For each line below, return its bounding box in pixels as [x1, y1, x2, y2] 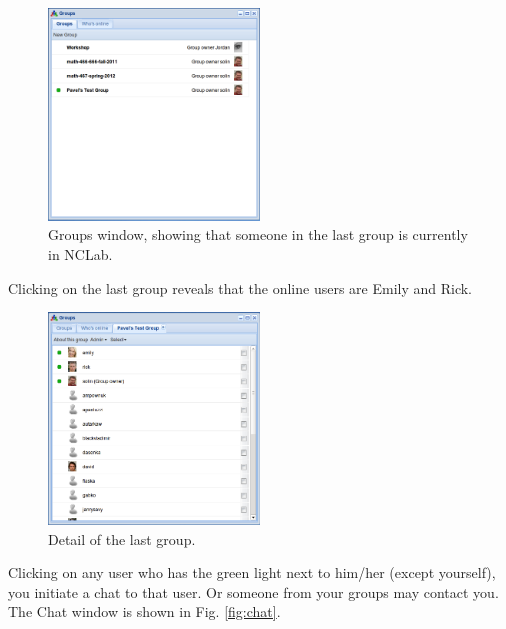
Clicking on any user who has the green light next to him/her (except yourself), [8, 562, 496, 583]
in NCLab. [48, 243, 113, 264]
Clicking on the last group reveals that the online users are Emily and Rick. [8, 277, 473, 298]
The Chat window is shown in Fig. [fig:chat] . [8, 601, 281, 622]
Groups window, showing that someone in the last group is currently [48, 224, 468, 245]
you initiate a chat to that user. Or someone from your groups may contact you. [8, 581, 499, 602]
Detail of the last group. [48, 528, 196, 549]
